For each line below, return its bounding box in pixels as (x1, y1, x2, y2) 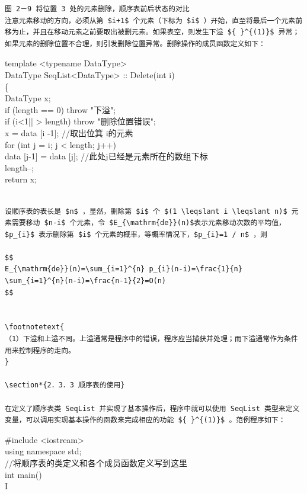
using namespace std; (5, 445, 82, 457)
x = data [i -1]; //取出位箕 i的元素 (5, 126, 133, 139)
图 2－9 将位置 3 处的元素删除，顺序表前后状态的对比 (5, 5, 190, 13)
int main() (5, 468, 42, 480)
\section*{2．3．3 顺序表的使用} (5, 381, 125, 390)
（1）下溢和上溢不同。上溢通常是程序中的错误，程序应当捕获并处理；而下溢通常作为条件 (5, 335, 298, 344)
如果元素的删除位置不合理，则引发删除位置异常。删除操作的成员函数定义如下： (5, 39, 266, 48)
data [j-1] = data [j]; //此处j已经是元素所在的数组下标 (5, 150, 208, 162)
